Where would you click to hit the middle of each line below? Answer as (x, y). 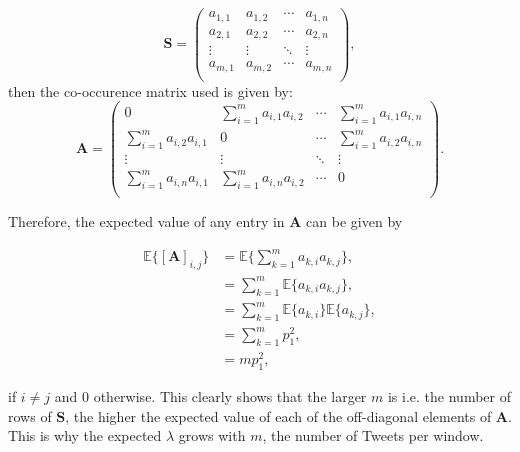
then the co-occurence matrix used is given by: (150, 90)
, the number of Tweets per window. (373, 435)
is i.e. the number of (449, 396)
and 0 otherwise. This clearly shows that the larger (210, 396)
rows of (30, 415)
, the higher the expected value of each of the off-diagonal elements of (278, 415)
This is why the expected (85, 435)
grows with (212, 435)
